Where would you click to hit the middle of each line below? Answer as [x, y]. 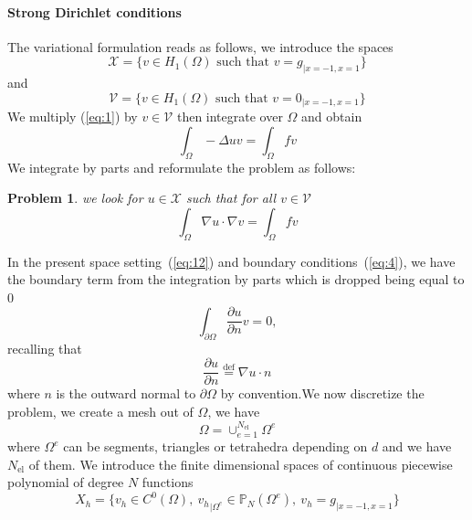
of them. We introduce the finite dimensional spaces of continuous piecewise [241, 464]
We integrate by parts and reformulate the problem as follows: [182, 167]
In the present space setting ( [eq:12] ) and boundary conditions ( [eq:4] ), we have [231, 261]
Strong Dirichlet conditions [94, 11]
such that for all [231, 198]
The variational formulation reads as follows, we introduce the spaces [200, 46]
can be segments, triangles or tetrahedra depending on [215, 446]
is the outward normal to [126, 393]
